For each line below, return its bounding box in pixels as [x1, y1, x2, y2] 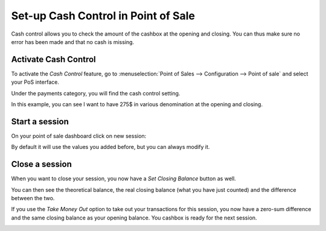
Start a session [11, 116, 69, 127]
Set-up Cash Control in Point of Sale [11, 9, 196, 22]
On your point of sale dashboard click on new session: [11, 132, 147, 139]
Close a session [11, 159, 72, 169]
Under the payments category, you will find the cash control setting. [11, 89, 181, 97]
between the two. [11, 195, 55, 201]
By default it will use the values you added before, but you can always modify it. [11, 144, 210, 151]
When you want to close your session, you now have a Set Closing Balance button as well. [11, 175, 237, 182]
